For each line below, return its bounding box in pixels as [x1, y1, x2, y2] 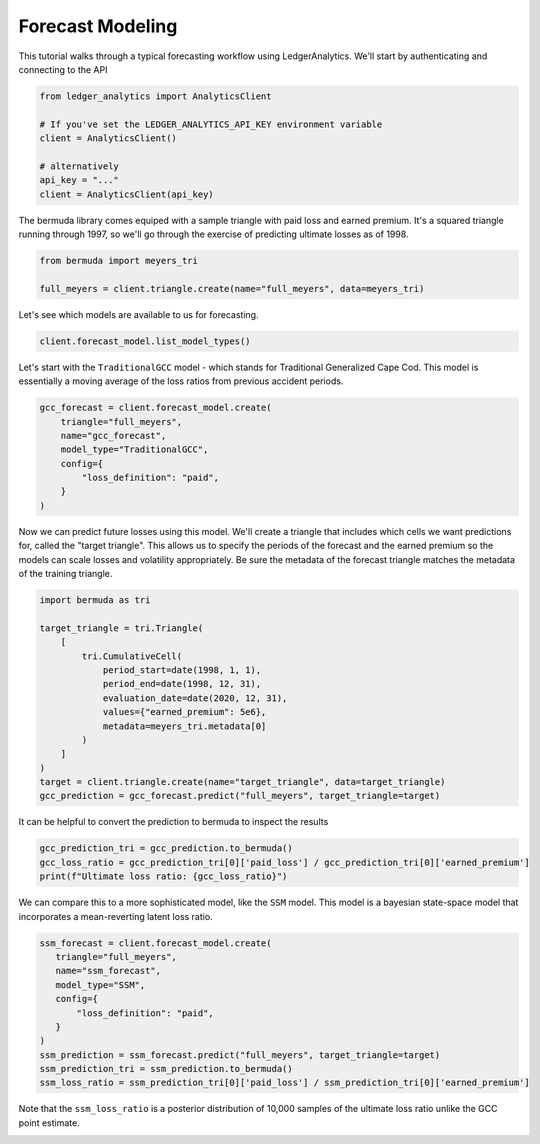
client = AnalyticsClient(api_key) [39, 188, 214, 200]
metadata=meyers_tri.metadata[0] [102, 720, 267, 732]
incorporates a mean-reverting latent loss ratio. [18, 910, 214, 922]
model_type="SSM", [55, 979, 146, 990]
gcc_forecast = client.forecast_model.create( [39, 402, 272, 414]
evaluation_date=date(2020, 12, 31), [102, 692, 288, 704]
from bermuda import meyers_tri [39, 255, 199, 267]
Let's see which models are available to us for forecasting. [18, 308, 259, 320]
